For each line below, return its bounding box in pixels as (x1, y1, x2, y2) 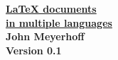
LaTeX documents (6, 1, 97, 16)
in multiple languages (6, 15, 112, 30)
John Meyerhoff (6, 29, 85, 44)
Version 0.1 (6, 42, 62, 57)
